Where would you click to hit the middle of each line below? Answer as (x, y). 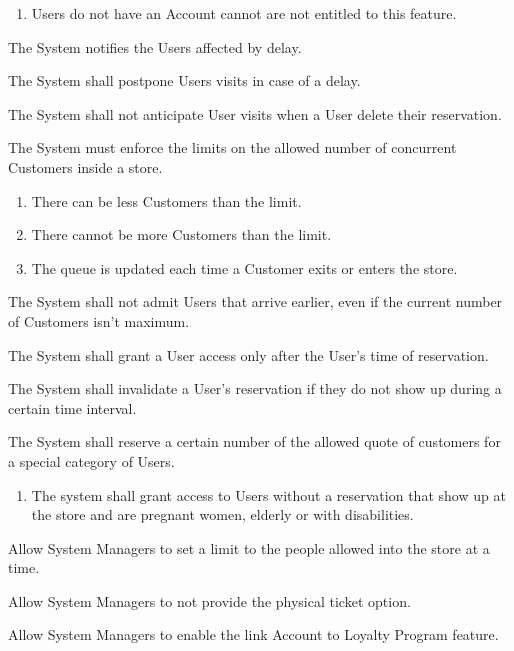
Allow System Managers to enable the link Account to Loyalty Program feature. (253, 634)
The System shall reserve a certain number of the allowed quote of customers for (254, 441)
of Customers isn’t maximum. (99, 320)
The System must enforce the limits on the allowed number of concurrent (232, 147)
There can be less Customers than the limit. (166, 200)
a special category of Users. (91, 460)
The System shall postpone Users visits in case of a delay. (184, 80)
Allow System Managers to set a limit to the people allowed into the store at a (249, 547)
